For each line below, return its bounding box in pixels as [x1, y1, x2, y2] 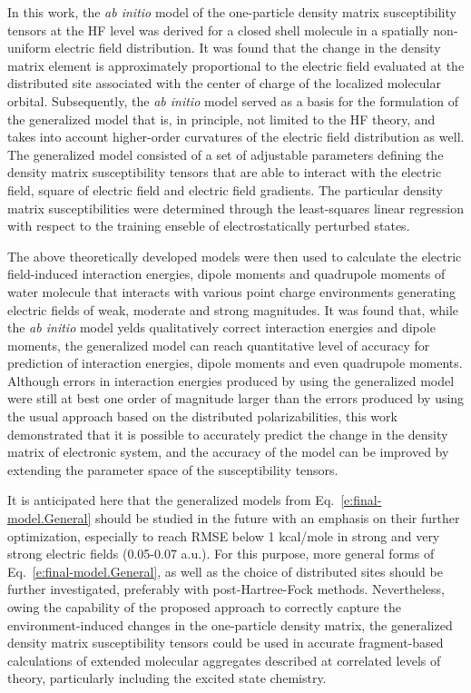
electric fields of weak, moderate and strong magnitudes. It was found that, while [7, 300, 459, 319]
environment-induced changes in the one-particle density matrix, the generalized [7, 615, 453, 634]
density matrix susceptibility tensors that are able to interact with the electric [7, 163, 442, 182]
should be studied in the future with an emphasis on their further [94, 509, 460, 528]
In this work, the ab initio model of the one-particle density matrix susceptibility [7, 3, 456, 21]
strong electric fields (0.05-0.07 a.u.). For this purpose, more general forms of [7, 544, 435, 563]
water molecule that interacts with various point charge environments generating [7, 282, 456, 301]
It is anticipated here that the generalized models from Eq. [7, 490, 335, 510]
